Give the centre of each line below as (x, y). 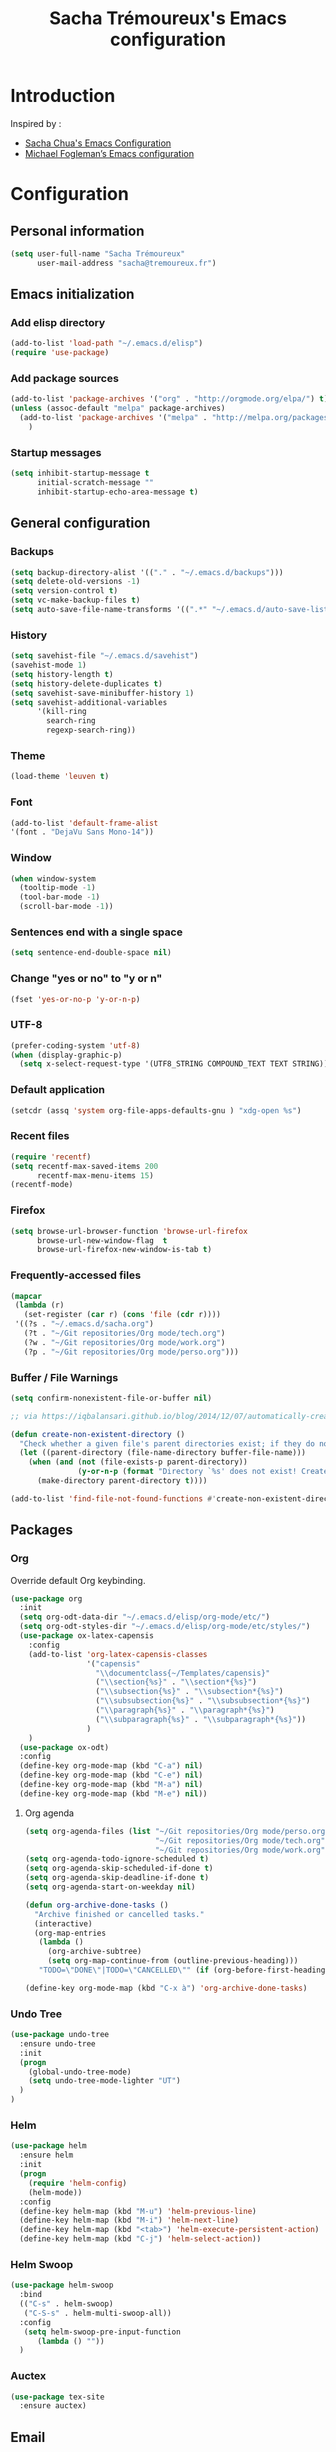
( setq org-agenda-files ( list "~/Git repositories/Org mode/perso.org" (177, 1831)
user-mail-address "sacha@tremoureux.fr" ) (126, 263)
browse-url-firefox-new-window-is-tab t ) (124, 1250)
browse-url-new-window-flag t (102, 1240)
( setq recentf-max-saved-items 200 (84, 1166)
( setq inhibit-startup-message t (80, 473)
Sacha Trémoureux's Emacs (168, 18)
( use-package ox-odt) (64, 1747)
